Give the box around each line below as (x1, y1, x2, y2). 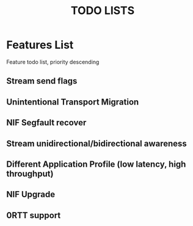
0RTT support (6, 210, 61, 221)
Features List (6, 38, 74, 52)
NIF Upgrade (6, 189, 56, 200)
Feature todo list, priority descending (6, 58, 100, 65)
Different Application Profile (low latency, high (6, 159, 186, 169)
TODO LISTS (70, 4, 135, 18)
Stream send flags (6, 76, 78, 86)
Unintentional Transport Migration (6, 97, 139, 107)
